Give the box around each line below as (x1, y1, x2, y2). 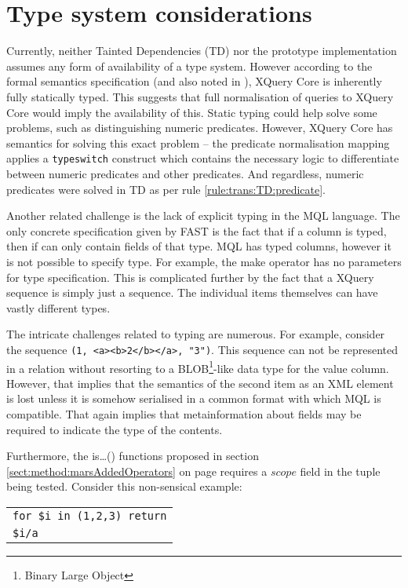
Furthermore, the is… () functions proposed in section (6, 447, 259, 464)
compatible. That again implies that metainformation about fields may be (6, 405, 362, 422)
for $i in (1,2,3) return (13, 509, 167, 522)
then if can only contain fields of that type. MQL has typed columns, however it (6, 238, 392, 254)
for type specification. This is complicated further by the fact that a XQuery (6, 268, 374, 285)
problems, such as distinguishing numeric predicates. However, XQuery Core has (6, 119, 393, 136)
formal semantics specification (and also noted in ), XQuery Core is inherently (6, 73, 382, 89)
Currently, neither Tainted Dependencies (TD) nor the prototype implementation (6, 42, 397, 59)
